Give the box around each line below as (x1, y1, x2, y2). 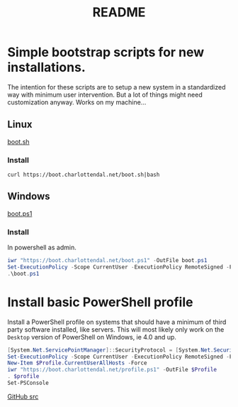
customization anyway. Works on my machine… (7, 97, 147, 107)
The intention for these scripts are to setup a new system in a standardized (7, 82, 226, 91)
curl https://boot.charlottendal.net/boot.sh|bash (7, 171, 160, 178)
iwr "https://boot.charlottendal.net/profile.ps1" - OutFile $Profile (7, 367, 217, 374)
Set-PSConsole (7, 379, 50, 387)
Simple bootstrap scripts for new (7, 44, 205, 60)
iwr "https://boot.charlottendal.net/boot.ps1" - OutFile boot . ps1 (7, 257, 208, 264)
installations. (7, 60, 86, 75)
